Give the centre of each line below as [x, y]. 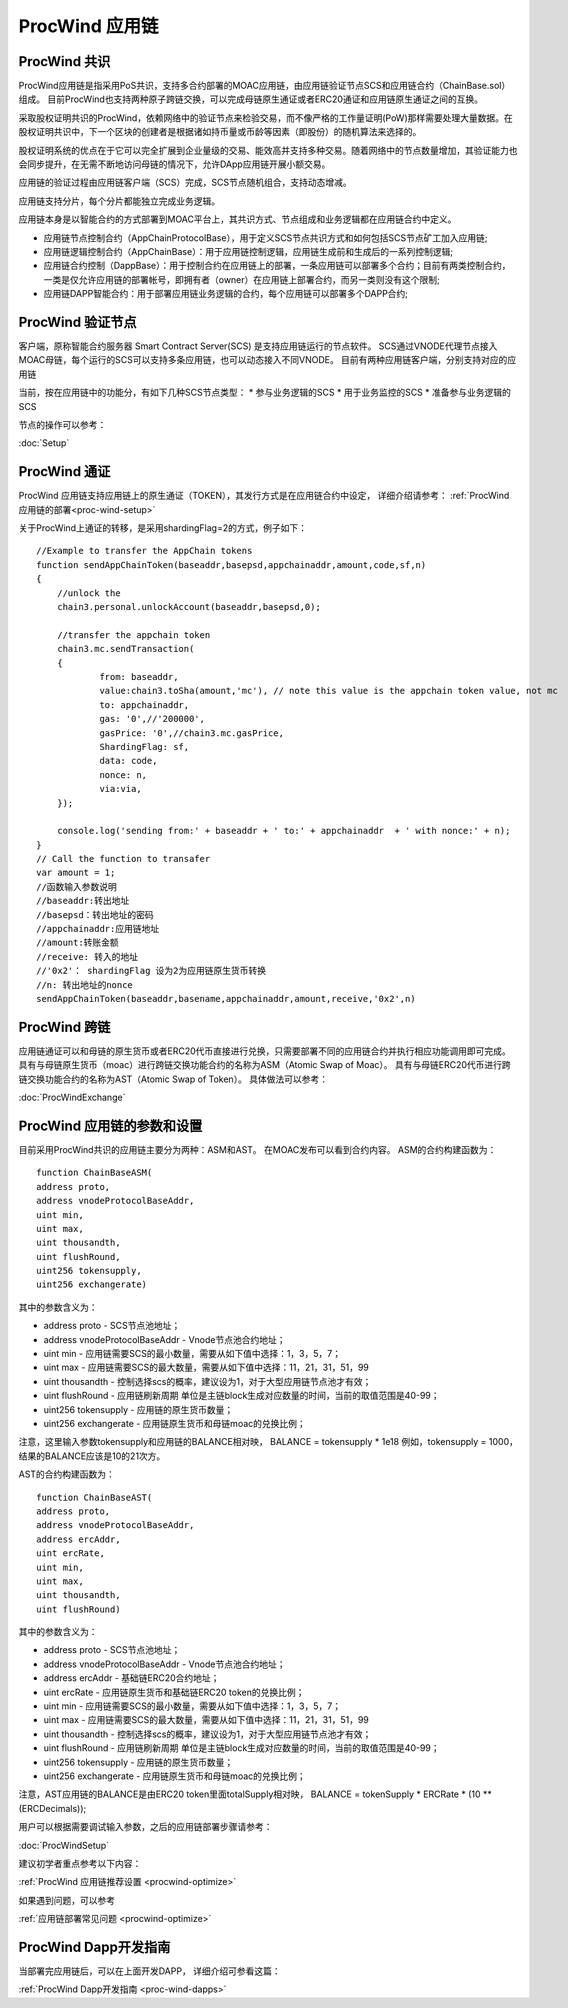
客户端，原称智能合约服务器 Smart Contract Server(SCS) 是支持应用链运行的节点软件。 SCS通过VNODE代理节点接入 [258, 346]
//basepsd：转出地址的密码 [95, 914]
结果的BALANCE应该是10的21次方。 [92, 1456]
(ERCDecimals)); [52, 1808]
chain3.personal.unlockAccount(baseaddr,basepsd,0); [189, 607]
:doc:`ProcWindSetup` [64, 1845]
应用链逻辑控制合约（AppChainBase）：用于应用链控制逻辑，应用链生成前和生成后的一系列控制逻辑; [248, 251]
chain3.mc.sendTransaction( [125, 649]
